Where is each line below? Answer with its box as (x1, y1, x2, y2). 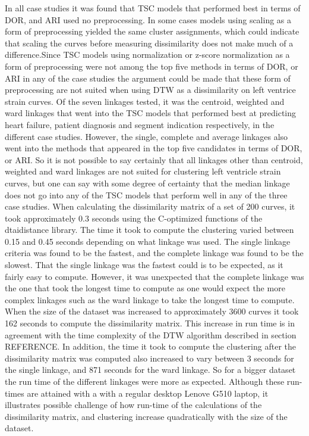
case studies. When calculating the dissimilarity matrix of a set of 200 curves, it (5, 200, 295, 213)
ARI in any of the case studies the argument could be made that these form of (5, 71, 291, 84)
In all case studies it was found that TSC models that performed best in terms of (5, 2, 301, 14)
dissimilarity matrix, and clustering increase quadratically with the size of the (5, 410, 288, 422)
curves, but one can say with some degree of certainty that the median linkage (5, 176, 290, 189)
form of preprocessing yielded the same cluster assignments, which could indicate (5, 25, 299, 38)
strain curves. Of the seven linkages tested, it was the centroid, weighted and (5, 95, 285, 107)
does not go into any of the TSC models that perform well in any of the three (5, 188, 288, 201)
